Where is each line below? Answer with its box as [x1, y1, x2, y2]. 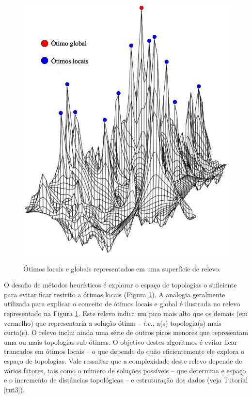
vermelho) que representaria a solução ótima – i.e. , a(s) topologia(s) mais [4, 318, 221, 328]
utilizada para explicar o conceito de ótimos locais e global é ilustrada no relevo [4, 299, 240, 309]
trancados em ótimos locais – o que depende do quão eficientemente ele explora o [4, 346, 245, 356]
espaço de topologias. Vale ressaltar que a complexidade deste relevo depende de [4, 356, 242, 366]
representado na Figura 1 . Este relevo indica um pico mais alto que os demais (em [4, 308, 248, 318]
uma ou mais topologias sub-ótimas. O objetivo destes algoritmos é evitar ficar [4, 336, 237, 347]
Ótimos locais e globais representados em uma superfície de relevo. [23, 263, 221, 273]
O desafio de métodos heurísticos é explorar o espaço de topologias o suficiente [4, 280, 237, 290]
